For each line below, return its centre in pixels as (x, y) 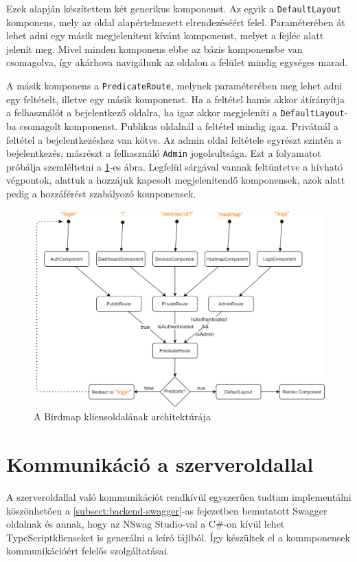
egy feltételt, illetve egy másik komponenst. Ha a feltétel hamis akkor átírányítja (176, 99)
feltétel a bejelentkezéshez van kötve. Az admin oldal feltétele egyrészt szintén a (174, 139)
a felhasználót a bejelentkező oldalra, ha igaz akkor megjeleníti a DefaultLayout (175, 112)
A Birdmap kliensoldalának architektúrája (122, 417)
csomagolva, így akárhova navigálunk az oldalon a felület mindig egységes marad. (177, 62)
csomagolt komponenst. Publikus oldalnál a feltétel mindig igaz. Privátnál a (179, 126)
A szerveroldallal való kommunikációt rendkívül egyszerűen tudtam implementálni (179, 496)
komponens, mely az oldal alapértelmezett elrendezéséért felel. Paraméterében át (176, 22)
